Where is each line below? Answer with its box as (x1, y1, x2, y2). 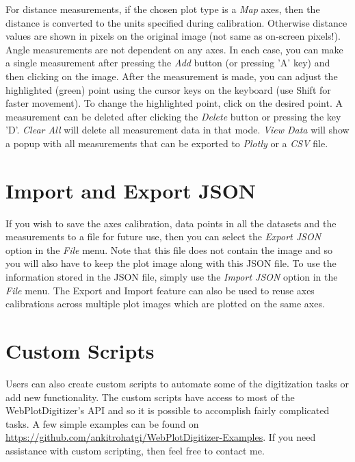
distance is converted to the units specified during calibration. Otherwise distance (5, 15, 347, 29)
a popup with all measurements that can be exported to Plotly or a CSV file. (5, 136, 328, 150)
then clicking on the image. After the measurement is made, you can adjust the (5, 68, 338, 83)
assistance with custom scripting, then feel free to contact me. (5, 443, 265, 457)
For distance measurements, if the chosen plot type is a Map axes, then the (5, 2, 320, 16)
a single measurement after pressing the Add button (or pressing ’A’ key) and (5, 55, 330, 70)
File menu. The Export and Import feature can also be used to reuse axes (5, 283, 315, 297)
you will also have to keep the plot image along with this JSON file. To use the (5, 256, 337, 270)
